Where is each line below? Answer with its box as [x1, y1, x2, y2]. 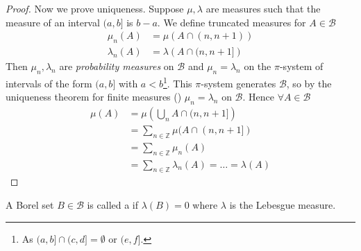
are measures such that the [205, 1, 321, 15]
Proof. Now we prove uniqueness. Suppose [6, 1, 184, 15]
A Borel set [6, 198, 54, 211]
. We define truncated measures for [157, 15, 306, 29]
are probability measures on [59, 59, 174, 73]
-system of [279, 59, 324, 73]
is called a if [87, 198, 139, 211]
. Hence [242, 89, 274, 104]
